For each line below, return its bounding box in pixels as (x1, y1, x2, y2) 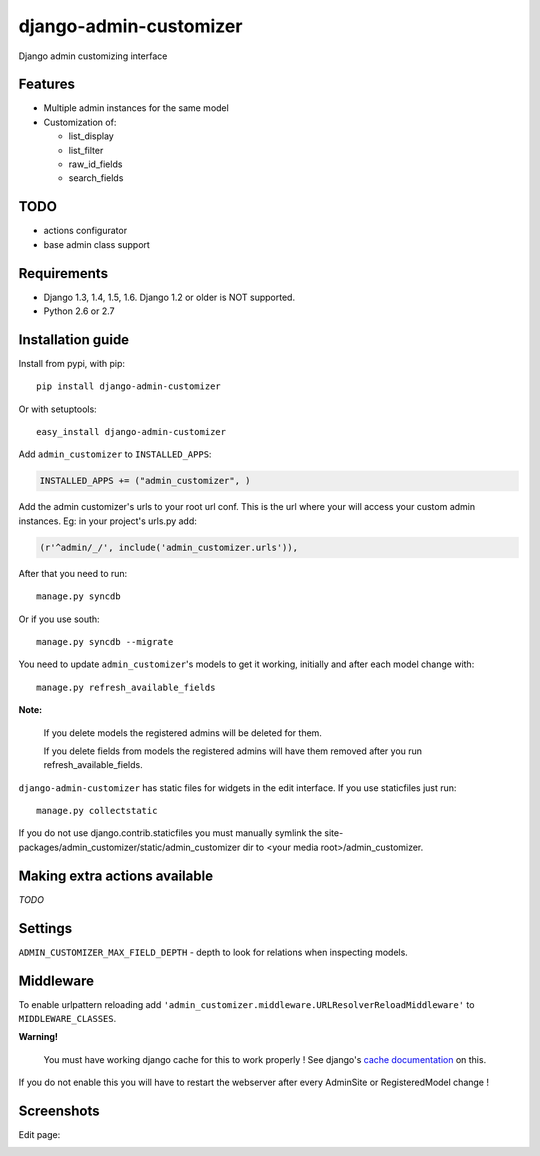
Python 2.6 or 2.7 (43, 305, 115, 317)
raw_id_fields (68, 158, 123, 170)
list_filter (68, 144, 104, 156)
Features (18, 76, 75, 93)
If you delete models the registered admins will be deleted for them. (43, 726, 322, 739)
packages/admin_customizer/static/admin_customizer (18, 841, 241, 853)
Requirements (18, 265, 109, 282)
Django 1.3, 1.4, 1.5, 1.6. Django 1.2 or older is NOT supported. (43, 291, 295, 303)
